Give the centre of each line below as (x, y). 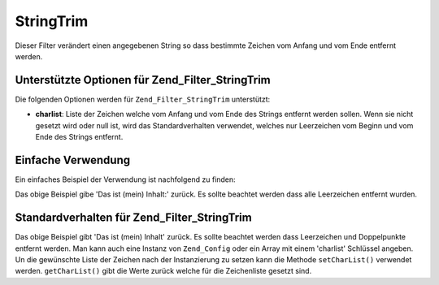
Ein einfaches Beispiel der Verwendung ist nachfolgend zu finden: (125, 179)
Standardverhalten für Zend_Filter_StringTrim (133, 218)
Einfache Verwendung (73, 160)
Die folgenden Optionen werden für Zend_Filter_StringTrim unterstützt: (143, 99)
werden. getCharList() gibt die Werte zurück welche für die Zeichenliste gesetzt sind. (163, 271)
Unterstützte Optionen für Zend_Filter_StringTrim (143, 80)
